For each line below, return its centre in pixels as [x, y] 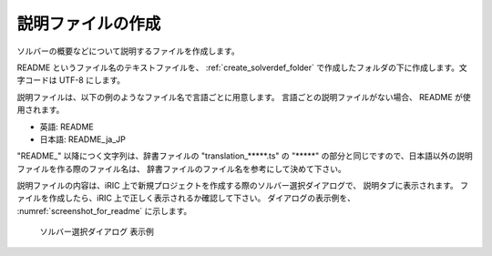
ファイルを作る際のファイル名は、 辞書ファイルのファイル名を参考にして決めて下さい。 [181, 169]
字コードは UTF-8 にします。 [71, 80]
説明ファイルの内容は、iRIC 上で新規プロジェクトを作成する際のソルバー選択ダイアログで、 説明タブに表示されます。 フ [243, 186]
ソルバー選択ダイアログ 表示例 [97, 231]
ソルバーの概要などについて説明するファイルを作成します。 [128, 51]
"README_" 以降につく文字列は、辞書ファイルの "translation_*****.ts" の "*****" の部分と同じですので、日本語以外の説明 [245, 156]
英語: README [67, 127]
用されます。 [41, 110]
